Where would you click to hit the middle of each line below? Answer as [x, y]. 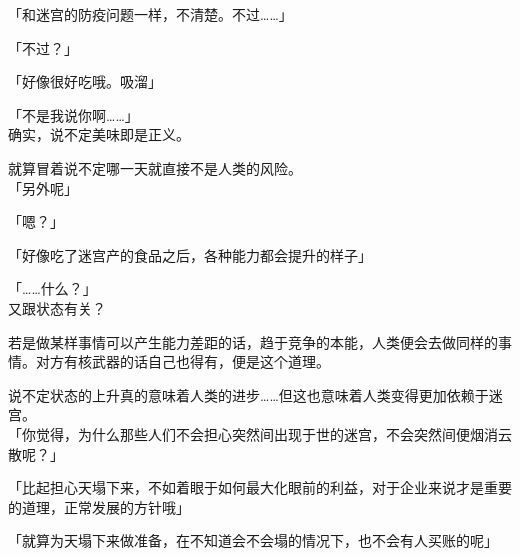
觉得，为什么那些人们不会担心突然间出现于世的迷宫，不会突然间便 [252, 433]
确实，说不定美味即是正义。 [99, 134]
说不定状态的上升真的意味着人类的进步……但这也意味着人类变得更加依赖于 [248, 394]
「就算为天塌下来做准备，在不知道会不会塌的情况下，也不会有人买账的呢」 [253, 540]
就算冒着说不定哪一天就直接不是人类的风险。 [155, 167]
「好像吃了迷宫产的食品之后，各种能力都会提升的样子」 [190, 254]
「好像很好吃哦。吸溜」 [85, 81]
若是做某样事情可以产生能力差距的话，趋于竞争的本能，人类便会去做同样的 [253, 341]
